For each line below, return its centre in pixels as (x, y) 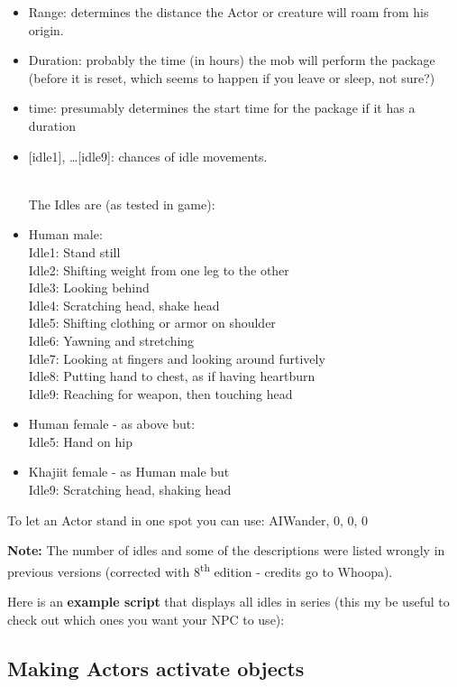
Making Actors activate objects (156, 668)
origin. (46, 29)
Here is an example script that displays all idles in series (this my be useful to (228, 602)
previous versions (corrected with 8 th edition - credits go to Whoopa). (200, 570)
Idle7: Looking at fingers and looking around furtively (177, 358)
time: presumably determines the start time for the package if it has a (222, 108)
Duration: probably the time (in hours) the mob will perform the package (232, 60)
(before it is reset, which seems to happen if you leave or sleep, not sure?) (232, 77)
